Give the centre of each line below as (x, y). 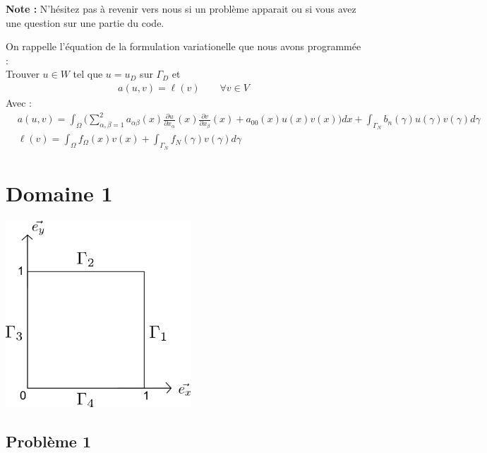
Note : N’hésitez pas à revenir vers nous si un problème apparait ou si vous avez (181, 8)
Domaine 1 (59, 193)
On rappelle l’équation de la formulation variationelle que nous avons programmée (184, 46)
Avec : (19, 102)
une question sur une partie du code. (85, 22)
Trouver (23, 74)
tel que (88, 74)
